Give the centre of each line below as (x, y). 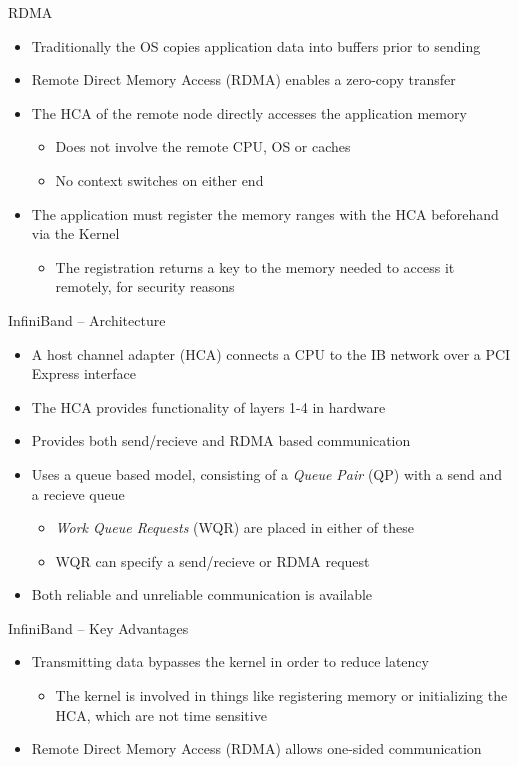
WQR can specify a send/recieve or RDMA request (212, 560)
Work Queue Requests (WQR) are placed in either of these (234, 527)
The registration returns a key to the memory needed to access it (255, 266)
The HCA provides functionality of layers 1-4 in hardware (208, 406)
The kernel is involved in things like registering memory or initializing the (281, 695)
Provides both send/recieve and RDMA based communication (221, 440)
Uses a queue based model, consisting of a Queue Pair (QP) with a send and (266, 473)
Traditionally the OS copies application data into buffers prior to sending (256, 45)
